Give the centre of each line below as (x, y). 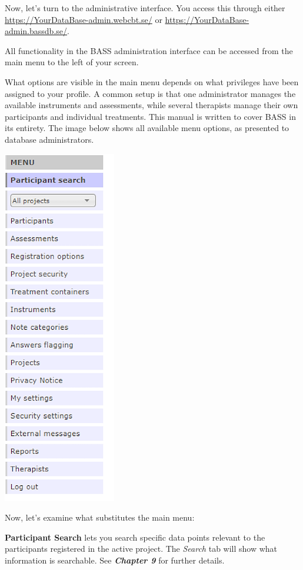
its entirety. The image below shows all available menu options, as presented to (147, 128)
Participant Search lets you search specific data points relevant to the (135, 537)
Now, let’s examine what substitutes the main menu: (100, 517)
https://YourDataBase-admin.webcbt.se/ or (84, 19)
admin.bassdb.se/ (36, 31)
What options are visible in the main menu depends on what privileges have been (152, 81)
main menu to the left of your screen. (72, 62)
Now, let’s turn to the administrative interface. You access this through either (145, 8)
